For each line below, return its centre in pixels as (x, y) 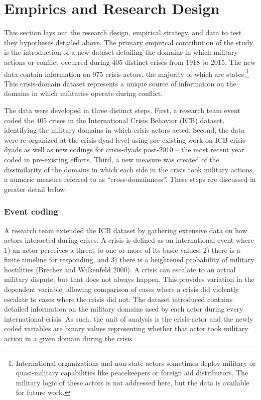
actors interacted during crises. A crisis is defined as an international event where (129, 240)
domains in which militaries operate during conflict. (84, 93)
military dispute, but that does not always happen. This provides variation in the (129, 279)
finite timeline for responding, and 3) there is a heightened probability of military (129, 260)
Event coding (31, 211)
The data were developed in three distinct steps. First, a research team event (122, 110)
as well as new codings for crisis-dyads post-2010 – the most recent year (134, 149)
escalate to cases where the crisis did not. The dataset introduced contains (118, 299)
